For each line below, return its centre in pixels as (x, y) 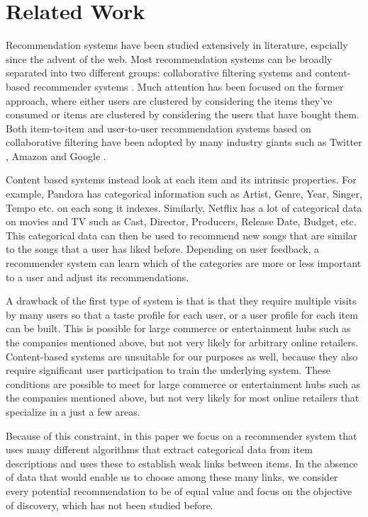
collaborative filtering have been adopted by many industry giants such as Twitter (184, 142)
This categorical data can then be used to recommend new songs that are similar (182, 235)
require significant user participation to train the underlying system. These (168, 370)
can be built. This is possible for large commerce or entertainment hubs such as (178, 328)
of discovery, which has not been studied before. (110, 505)
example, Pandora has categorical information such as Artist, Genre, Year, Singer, (184, 194)
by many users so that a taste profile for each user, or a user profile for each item (182, 314)
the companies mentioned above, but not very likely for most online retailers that (183, 398)
